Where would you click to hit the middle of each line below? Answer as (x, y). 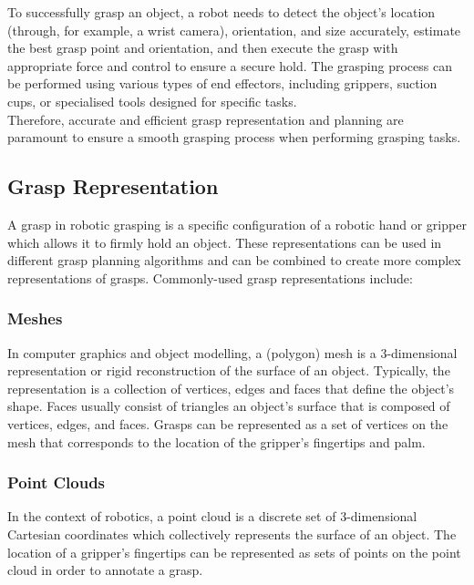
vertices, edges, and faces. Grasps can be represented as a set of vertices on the (228, 423)
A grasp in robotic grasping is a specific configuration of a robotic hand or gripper (237, 224)
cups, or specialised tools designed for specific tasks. (152, 101)
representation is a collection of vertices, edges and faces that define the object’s (231, 388)
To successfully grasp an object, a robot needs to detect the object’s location (222, 12)
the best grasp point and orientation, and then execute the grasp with (203, 48)
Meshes (35, 318)
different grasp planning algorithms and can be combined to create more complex (234, 260)
